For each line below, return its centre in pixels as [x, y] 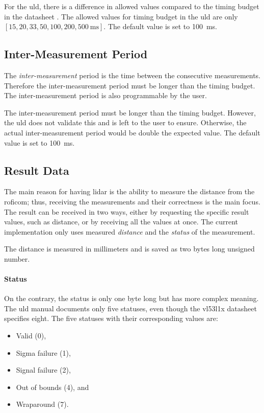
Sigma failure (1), [43, 352]
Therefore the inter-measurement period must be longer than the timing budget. [130, 85]
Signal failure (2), [43, 370]
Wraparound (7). [42, 404]
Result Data [37, 170]
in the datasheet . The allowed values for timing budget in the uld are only [121, 16]
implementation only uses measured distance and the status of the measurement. [130, 231]
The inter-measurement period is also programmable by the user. [105, 95]
